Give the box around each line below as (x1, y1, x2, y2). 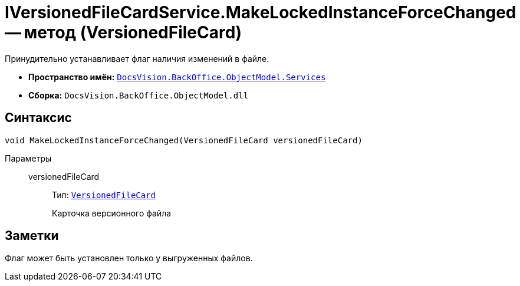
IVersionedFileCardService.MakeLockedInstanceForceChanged (5, 2, 516, 22)
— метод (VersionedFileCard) (5, 22, 242, 42)
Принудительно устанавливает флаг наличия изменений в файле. (5, 53, 269, 64)
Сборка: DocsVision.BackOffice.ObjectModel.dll (28, 90, 249, 100)
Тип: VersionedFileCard (52, 189, 156, 200)
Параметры (5, 153, 52, 163)
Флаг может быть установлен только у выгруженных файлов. (5, 253, 253, 264)
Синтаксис (5, 110, 72, 126)
